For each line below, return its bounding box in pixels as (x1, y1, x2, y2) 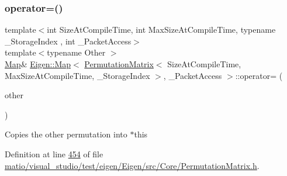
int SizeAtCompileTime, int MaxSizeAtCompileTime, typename (47, 23, 276, 36)
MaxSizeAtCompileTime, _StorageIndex (5, 69, 150, 81)
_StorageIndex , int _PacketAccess (5, 34, 132, 47)
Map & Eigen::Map (5, 58, 71, 70)
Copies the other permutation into (5, 128, 127, 140)
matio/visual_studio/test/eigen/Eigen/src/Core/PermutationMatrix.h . (5, 159, 260, 171)
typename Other (47, 46, 106, 58)
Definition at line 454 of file (5, 147, 103, 160)
